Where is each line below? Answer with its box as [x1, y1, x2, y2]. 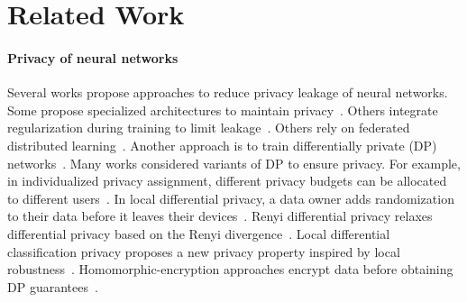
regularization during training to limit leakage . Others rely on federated [7, 118, 410, 137]
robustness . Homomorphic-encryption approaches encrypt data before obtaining [7, 260, 453, 279]
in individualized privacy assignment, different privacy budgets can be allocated [7, 171, 447, 190]
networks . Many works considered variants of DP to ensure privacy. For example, [7, 153, 461, 172]
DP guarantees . [7, 277, 98, 296]
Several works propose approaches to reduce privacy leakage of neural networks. [7, 83, 448, 102]
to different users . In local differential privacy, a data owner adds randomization [7, 188, 454, 207]
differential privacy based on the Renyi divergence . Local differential [7, 224, 390, 243]
